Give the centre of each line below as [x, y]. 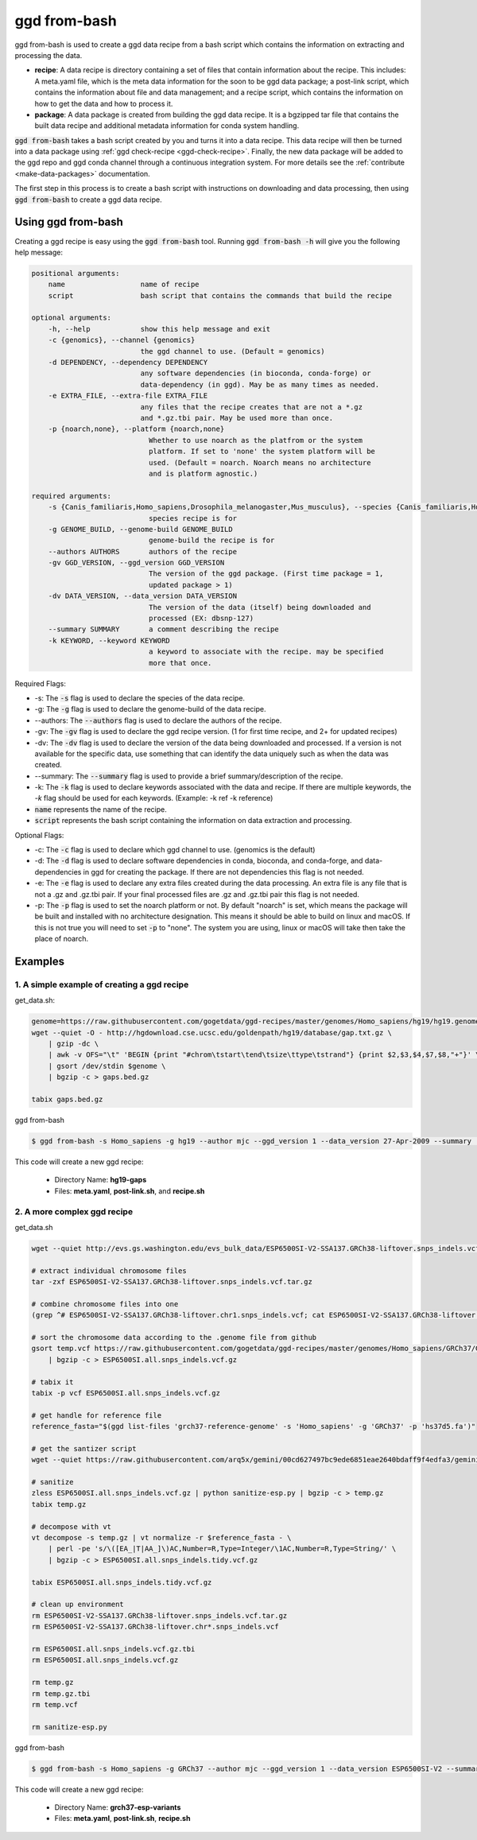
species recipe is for [193, 518]
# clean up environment [78, 1605]
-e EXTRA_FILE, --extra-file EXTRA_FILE [128, 396]
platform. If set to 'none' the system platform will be [262, 452]
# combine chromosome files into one [105, 1304]
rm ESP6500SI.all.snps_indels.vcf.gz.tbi [113, 1649]
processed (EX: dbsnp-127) [201, 619]
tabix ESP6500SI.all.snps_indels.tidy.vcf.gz [122, 1582]
